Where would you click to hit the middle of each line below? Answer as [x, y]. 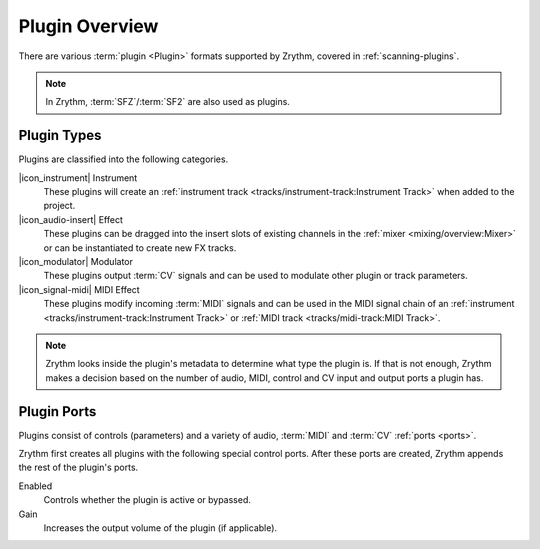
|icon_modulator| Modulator [76, 261]
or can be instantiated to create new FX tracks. [140, 247]
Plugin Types [60, 135]
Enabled [35, 486]
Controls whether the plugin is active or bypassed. [147, 500]
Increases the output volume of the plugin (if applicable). [160, 527]
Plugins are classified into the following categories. [123, 159]
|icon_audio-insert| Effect [71, 219]
